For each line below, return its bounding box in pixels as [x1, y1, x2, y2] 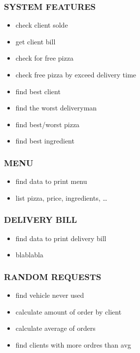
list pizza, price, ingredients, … [15, 192, 107, 203]
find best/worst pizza [15, 119, 80, 129]
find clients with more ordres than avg [15, 339, 131, 350]
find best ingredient [15, 136, 74, 146]
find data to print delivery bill [15, 233, 106, 243]
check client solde [15, 20, 68, 30]
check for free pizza [15, 53, 73, 63]
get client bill [15, 36, 56, 46]
